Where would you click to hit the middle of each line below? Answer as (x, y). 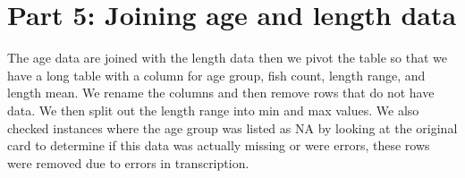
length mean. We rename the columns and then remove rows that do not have (221, 93)
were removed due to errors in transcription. (128, 162)
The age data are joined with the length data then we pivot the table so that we (228, 58)
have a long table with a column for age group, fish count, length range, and (216, 75)
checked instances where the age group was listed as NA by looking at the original (232, 127)
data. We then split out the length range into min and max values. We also (213, 110)
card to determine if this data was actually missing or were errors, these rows (219, 145)
